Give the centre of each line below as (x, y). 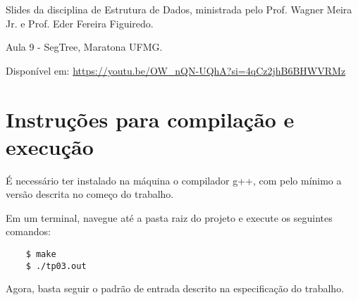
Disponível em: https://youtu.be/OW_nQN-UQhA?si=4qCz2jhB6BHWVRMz (176, 70)
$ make (41, 255)
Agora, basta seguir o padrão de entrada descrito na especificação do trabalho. (175, 288)
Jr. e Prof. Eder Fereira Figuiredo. (80, 23)
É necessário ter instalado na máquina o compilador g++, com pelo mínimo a (174, 180)
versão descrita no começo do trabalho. (90, 194)
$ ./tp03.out (56, 266)
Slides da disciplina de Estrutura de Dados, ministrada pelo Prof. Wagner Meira (179, 9)
